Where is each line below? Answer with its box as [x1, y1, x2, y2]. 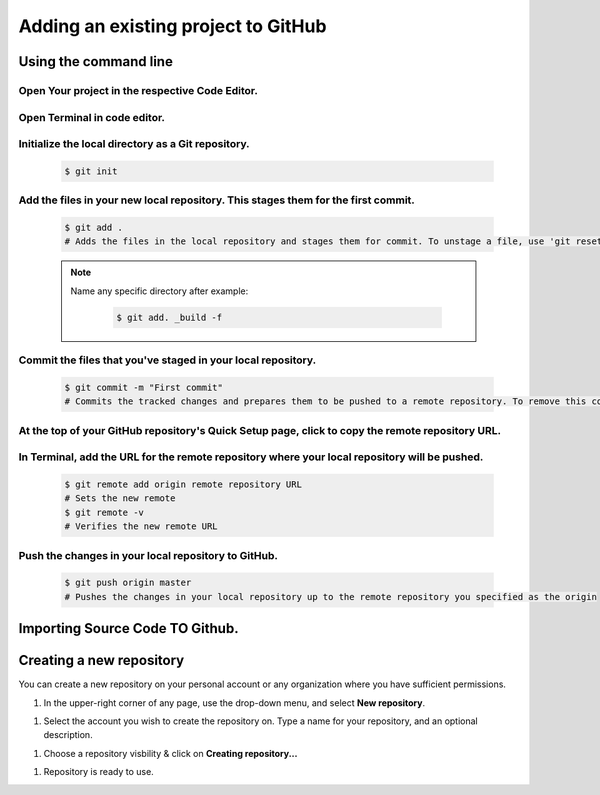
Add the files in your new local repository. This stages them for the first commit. [18, 193, 415, 207]
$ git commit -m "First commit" [64, 381, 224, 393]
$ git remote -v [64, 506, 145, 518]
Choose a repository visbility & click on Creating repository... [43, 747, 298, 759]
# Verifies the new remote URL [64, 521, 219, 532]
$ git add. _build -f [116, 311, 223, 323]
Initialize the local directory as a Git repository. [18, 137, 250, 151]
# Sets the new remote [64, 493, 176, 504]
